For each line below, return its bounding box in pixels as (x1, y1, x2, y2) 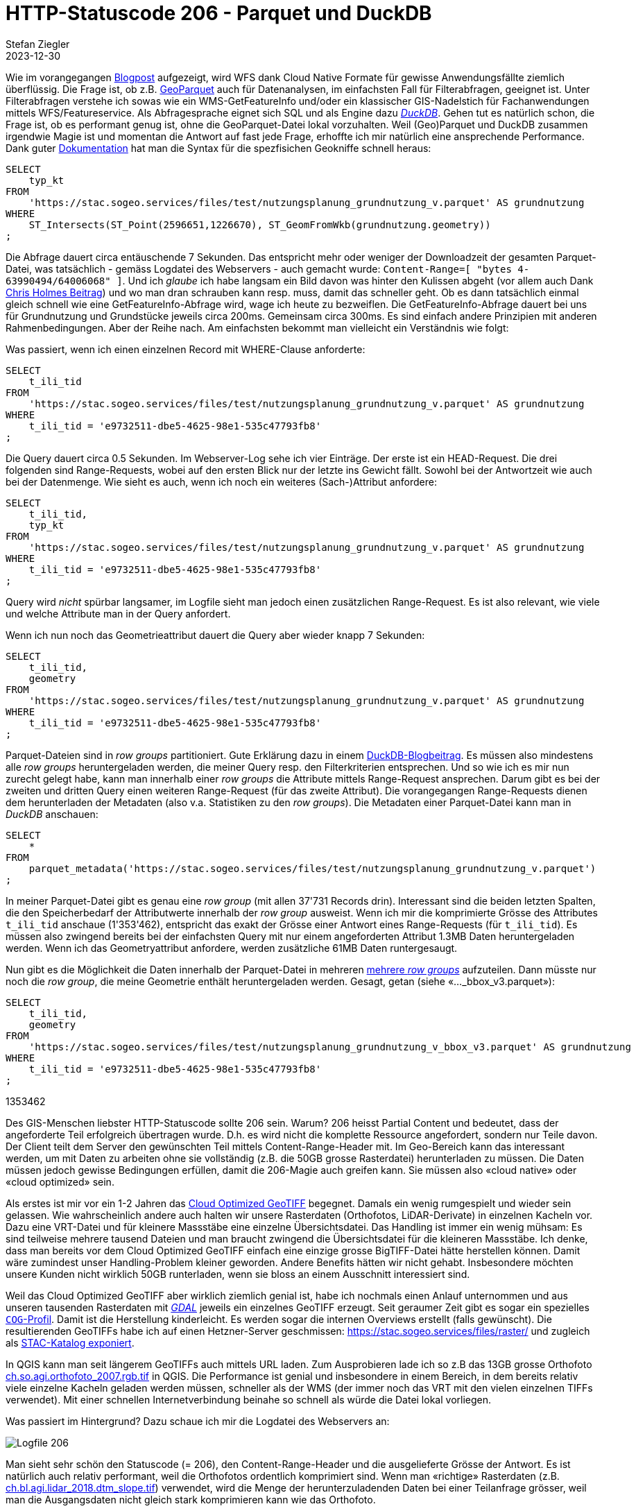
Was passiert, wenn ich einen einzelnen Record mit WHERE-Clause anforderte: (6, 343, 366, 355)
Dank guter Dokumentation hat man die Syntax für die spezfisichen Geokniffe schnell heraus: (6, 142, 431, 154)
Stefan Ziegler (6, 37, 70, 50)
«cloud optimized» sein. (6, 1175, 114, 1188)
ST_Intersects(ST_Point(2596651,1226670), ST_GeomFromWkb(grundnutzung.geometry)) (28, 219, 491, 230)
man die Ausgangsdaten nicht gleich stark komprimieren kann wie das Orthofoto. (6, 1493, 376, 1505)
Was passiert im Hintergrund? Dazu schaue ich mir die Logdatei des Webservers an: (6, 1415, 390, 1427)
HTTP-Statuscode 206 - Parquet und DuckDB (6, 1, 432, 25)
